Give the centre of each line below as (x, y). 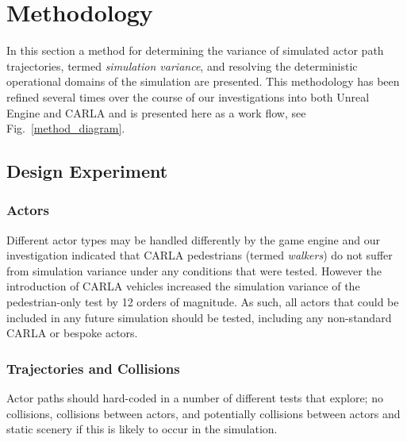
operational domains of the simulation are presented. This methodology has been (203, 81)
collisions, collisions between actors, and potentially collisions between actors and (203, 413)
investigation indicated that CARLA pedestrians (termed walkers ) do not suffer (200, 255)
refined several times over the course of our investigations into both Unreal (188, 96)
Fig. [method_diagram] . (66, 128)
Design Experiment (87, 171)
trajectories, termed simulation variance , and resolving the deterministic (182, 65)
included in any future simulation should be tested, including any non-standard (199, 317)
